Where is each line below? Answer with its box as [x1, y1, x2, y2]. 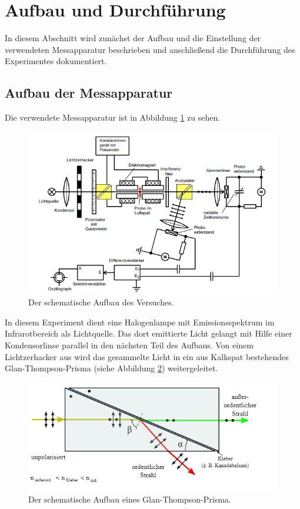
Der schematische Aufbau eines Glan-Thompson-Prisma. [28, 493, 231, 505]
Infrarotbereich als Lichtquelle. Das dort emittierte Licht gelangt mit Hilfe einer [5, 327, 292, 340]
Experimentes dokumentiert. [5, 55, 107, 67]
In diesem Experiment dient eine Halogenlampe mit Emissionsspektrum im [5, 315, 275, 328]
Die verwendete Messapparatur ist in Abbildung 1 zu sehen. [5, 111, 221, 124]
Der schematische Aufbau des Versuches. [28, 296, 174, 308]
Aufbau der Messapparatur [5, 84, 173, 102]
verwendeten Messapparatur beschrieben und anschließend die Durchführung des [5, 43, 295, 55]
